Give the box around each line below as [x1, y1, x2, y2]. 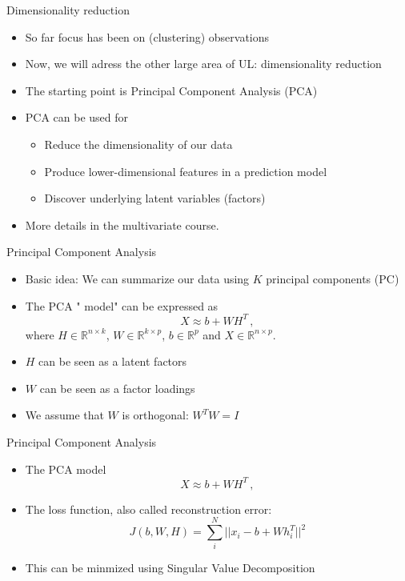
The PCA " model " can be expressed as [25, 297, 219, 314]
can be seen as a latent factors [38, 353, 187, 370]
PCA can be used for [25, 109, 129, 126]
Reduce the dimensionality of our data [44, 135, 233, 152]
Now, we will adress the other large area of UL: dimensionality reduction [25, 55, 382, 72]
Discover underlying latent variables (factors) [44, 190, 266, 206]
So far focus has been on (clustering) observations [25, 28, 270, 45]
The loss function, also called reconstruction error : [25, 500, 272, 517]
